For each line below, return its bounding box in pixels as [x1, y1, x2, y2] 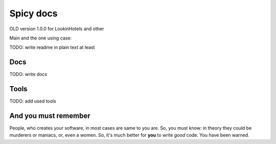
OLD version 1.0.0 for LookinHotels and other [9, 26, 104, 32]
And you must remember [9, 111, 90, 120]
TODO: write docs [9, 71, 48, 77]
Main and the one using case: [9, 35, 72, 41]
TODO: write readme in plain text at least [9, 44, 95, 51]
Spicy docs [9, 8, 58, 19]
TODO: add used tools [9, 98, 56, 105]
